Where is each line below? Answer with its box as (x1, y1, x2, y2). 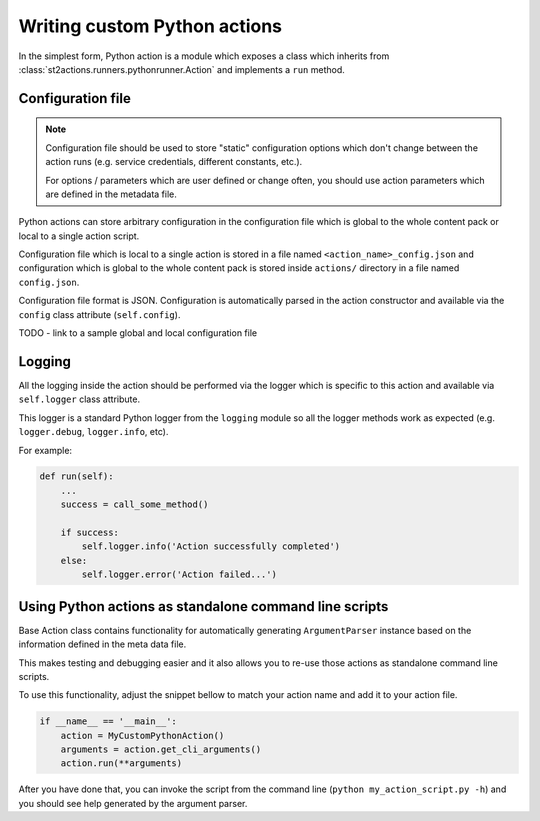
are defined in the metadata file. (45, 188, 177, 200)
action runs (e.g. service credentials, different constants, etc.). (45, 156, 303, 168)
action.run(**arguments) (60, 758, 183, 769)
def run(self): (39, 471, 114, 482)
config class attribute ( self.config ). (18, 308, 181, 320)
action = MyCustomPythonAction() (60, 730, 225, 741)
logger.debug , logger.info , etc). (18, 426, 169, 438)
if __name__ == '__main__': (39, 716, 177, 727)
